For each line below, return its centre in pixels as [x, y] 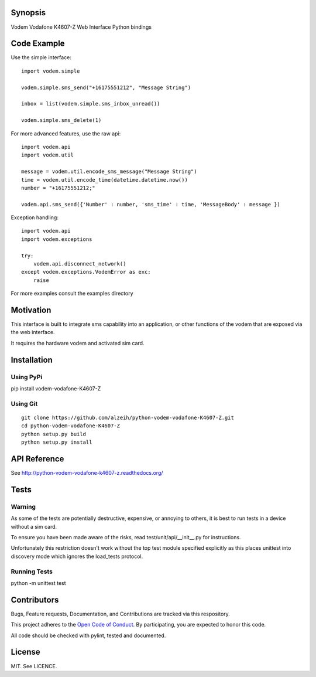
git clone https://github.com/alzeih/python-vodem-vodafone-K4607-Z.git [128, 417]
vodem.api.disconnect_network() [80, 264]
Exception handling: [35, 217]
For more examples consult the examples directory [72, 294]
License [25, 652]
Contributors [35, 600]
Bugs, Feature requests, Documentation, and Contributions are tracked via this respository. [121, 614]
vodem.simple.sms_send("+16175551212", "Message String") [106, 87]
